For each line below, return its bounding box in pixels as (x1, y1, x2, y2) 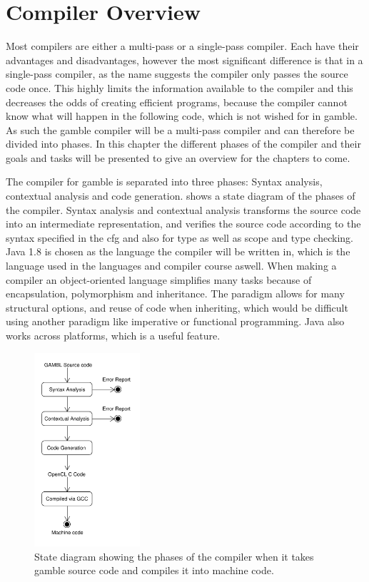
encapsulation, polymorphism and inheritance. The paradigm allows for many (6, 286, 345, 301)
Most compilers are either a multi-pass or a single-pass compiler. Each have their (6, 39, 359, 53)
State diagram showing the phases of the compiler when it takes (34, 548, 314, 563)
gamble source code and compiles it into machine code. (34, 563, 274, 578)
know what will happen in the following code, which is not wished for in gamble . (6, 108, 358, 123)
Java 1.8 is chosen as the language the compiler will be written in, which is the (6, 244, 350, 259)
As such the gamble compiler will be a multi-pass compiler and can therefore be (6, 122, 355, 137)
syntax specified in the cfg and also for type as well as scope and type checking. (6, 230, 353, 245)
